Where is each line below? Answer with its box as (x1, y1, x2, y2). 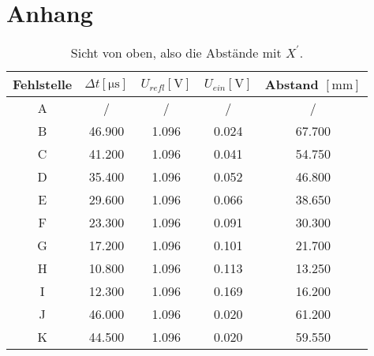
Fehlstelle (13, 75, 73, 94)
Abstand (264, 75, 319, 94)
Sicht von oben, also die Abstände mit (70, 43, 282, 62)
